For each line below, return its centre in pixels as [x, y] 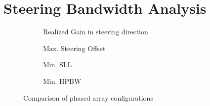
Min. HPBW [62, 81]
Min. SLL [58, 65]
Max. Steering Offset [74, 48]
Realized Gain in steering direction [96, 32]
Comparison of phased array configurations [88, 97]
